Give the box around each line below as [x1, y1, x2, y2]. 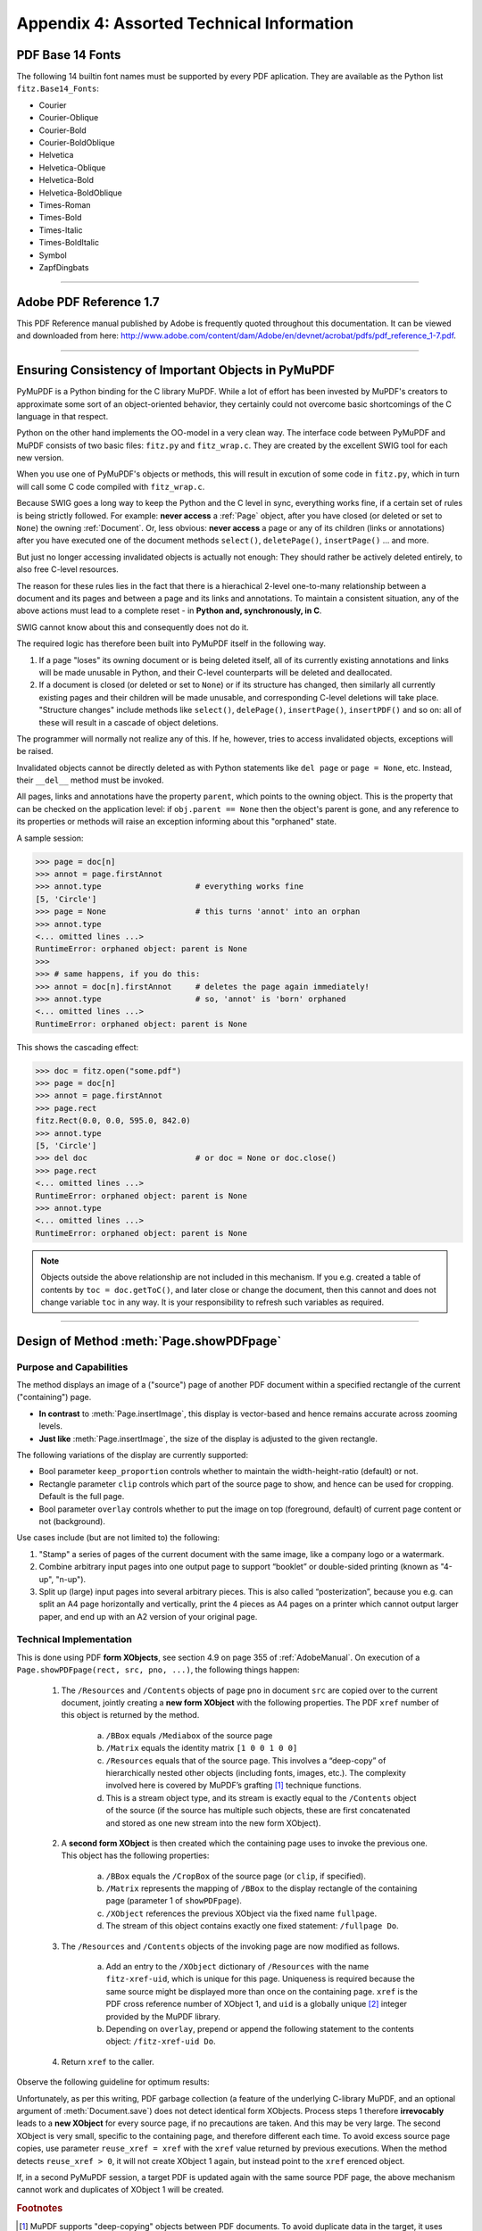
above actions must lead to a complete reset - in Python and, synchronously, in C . [16, 605, 322, 616]
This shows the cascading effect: [16, 1041, 139, 1052]
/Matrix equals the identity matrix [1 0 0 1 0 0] [105, 1743, 298, 1754]
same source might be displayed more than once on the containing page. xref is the [105, 1986, 419, 1996]
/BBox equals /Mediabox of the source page [105, 1729, 273, 1740]
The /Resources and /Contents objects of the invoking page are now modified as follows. [61, 1941, 401, 1952]
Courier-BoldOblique [38, 137, 115, 148]
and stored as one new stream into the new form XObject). [105, 1817, 321, 1829]
